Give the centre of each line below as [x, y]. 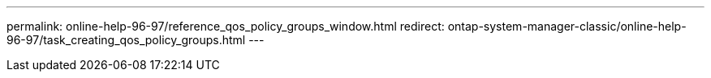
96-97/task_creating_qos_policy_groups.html [126, 40]
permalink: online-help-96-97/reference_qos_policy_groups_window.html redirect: [226, 26]
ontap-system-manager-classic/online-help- [567, 26]
